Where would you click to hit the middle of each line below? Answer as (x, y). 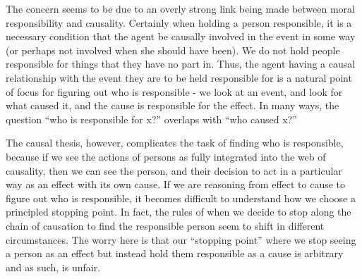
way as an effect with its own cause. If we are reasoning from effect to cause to (176, 184)
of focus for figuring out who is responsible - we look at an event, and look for (174, 91)
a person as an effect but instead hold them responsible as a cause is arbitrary (175, 253)
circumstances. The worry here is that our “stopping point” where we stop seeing (181, 239)
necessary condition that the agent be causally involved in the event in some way (181, 36)
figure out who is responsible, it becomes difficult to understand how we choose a (181, 198)
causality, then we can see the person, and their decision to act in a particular (174, 170)
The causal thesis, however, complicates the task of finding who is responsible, (175, 143)
